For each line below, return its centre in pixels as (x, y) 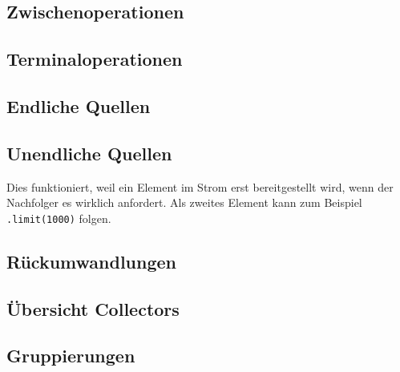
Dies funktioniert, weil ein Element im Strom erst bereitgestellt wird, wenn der (200, 186)
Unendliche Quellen (89, 153)
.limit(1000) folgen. (59, 218)
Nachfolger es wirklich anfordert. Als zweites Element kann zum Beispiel (184, 202)
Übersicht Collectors (93, 308)
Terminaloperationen (95, 59)
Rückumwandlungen (91, 261)
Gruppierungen (71, 356)
